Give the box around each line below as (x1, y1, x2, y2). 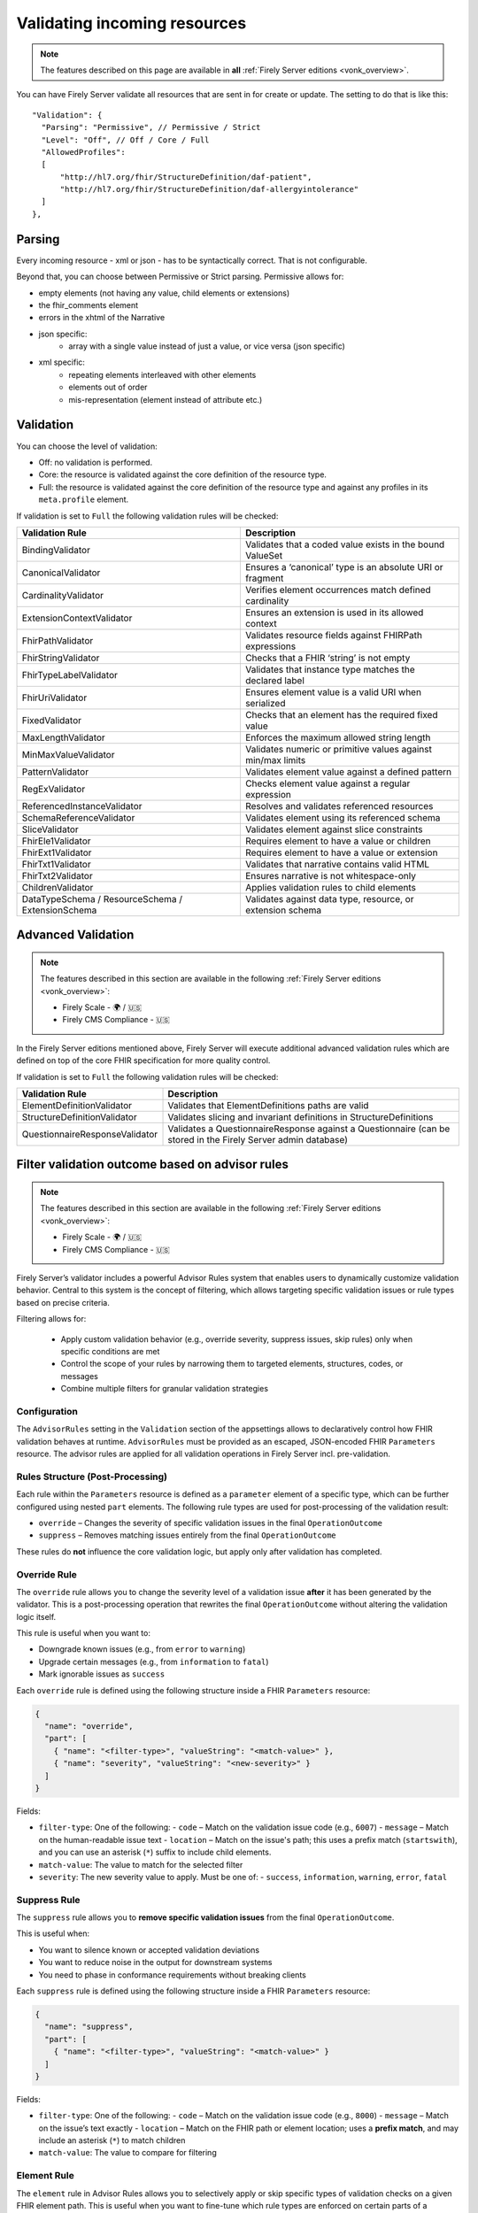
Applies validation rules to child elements (244, 881, 416, 893)
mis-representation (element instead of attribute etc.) (68, 394, 263, 405)
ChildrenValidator (21, 881, 94, 893)
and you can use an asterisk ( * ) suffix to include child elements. (38, 1847, 272, 1858)
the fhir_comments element (38, 299, 139, 310)
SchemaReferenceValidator (21, 811, 135, 823)
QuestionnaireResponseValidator (21, 1129, 158, 1141)
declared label (244, 674, 305, 686)
